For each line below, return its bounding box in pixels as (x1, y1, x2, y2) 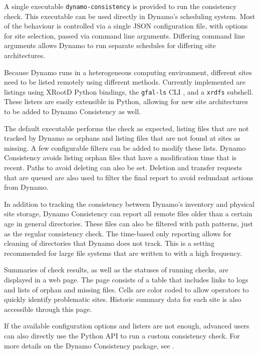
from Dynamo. (4, 182, 49, 192)
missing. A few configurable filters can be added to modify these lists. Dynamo (4, 142, 246, 153)
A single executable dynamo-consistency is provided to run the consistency (4, 1, 237, 11)
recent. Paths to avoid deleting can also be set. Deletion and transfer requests (4, 162, 242, 173)
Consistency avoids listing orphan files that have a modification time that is (4, 152, 237, 163)
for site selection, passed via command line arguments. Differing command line (4, 30, 245, 41)
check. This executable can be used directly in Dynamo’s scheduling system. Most (4, 11, 255, 21)
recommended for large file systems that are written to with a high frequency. (4, 247, 242, 258)
